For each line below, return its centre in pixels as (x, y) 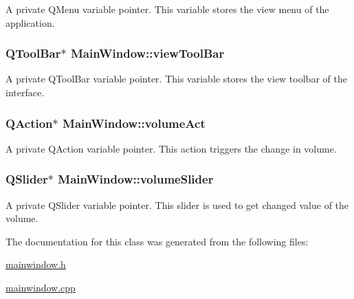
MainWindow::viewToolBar (147, 53)
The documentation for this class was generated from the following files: (157, 241)
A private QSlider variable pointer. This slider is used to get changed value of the (177, 204)
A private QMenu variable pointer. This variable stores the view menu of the (167, 9)
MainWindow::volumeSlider (136, 179)
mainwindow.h (36, 264)
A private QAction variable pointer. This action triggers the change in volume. (171, 148)
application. (30, 22)
